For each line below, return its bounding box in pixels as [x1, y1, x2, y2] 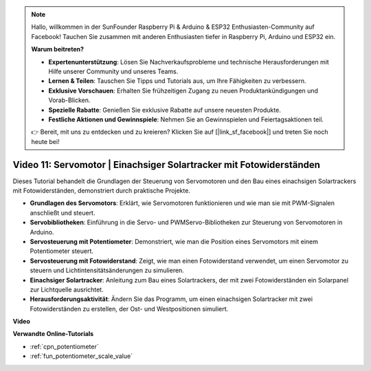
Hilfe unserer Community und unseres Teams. [48, 67, 179, 75]
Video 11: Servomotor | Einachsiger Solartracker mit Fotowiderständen [12, 158, 321, 171]
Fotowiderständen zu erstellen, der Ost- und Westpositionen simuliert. [30, 304, 229, 313]
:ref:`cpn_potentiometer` [30, 342, 99, 350]
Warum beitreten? [31, 45, 85, 53]
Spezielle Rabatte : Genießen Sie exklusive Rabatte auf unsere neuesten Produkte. [48, 106, 281, 114]
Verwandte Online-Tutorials [12, 330, 94, 338]
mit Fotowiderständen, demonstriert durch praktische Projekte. [12, 186, 190, 195]
